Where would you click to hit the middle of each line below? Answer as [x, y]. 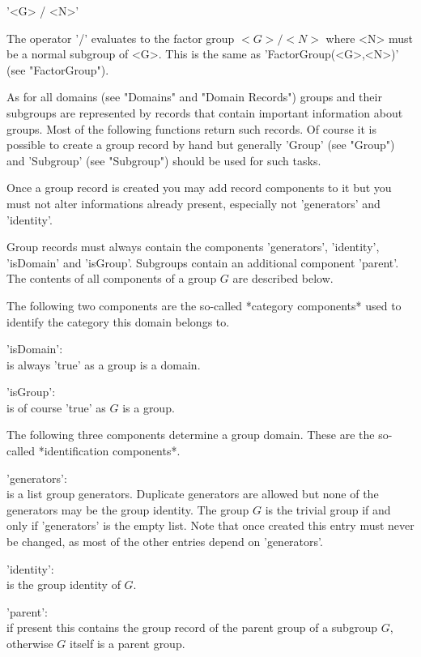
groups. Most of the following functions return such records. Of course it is [191, 128]
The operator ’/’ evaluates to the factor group [121, 38]
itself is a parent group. [128, 643]
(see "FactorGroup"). [58, 69]
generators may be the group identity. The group [128, 509]
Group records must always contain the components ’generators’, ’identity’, [193, 247]
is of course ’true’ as [56, 407]
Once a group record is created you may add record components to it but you [199, 188]
